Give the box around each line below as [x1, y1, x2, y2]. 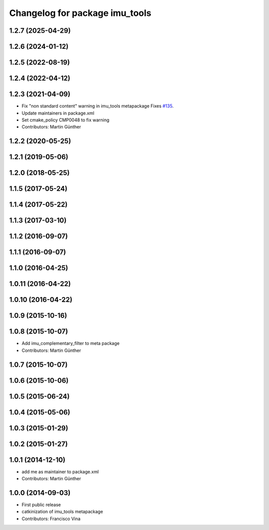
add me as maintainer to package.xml [21, 468, 99, 475]
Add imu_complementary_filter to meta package [21, 340, 120, 346]
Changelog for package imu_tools [9, 7, 151, 18]
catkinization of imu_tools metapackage [21, 509, 103, 515]
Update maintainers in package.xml [21, 110, 95, 116]
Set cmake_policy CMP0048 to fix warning [21, 117, 110, 123]
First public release [21, 502, 61, 508]
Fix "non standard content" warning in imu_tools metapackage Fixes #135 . [21, 103, 174, 109]
